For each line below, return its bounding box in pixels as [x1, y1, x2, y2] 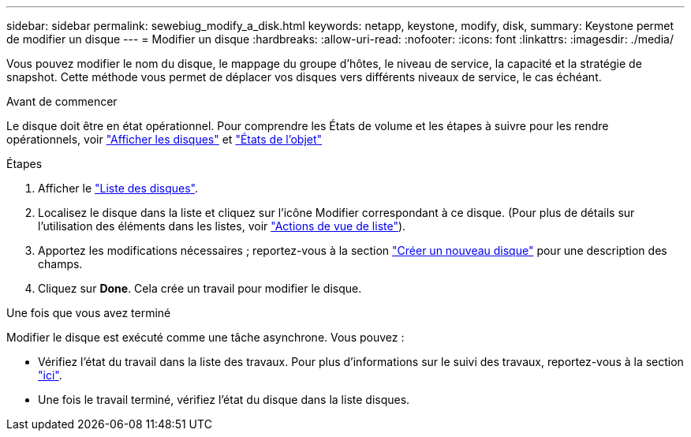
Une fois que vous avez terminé [6, 306, 171, 319]
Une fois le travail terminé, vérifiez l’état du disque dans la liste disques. [38, 393, 410, 406]
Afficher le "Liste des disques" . [38, 181, 199, 195]
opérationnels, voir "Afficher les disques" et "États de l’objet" [6, 133, 323, 146]
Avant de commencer [6, 95, 118, 108]
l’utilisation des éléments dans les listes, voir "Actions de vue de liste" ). [38, 219, 406, 233]
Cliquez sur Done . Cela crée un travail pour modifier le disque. [38, 282, 362, 295]
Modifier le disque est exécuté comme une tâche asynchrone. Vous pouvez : [6, 331, 405, 344]
